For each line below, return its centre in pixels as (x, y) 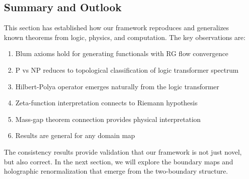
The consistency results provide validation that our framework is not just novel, (123, 151)
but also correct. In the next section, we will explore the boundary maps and (119, 161)
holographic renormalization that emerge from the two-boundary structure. (116, 171)
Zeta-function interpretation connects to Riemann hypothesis (106, 103)
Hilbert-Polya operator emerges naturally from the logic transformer (117, 86)
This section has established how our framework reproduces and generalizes (116, 28)
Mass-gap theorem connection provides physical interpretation (108, 119)
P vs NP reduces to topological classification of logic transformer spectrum (127, 70)
